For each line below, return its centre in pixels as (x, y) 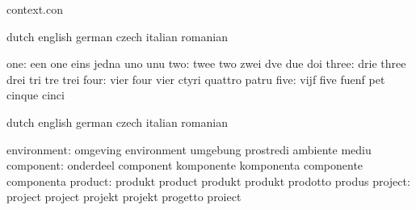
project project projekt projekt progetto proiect (124, 197)
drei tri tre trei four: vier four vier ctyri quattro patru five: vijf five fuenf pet (196, 79)
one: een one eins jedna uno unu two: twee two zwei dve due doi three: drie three (206, 63)
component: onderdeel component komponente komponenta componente (185, 165)
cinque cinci (36, 95)
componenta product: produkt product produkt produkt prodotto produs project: (208, 181)
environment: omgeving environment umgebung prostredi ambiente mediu (189, 149)
